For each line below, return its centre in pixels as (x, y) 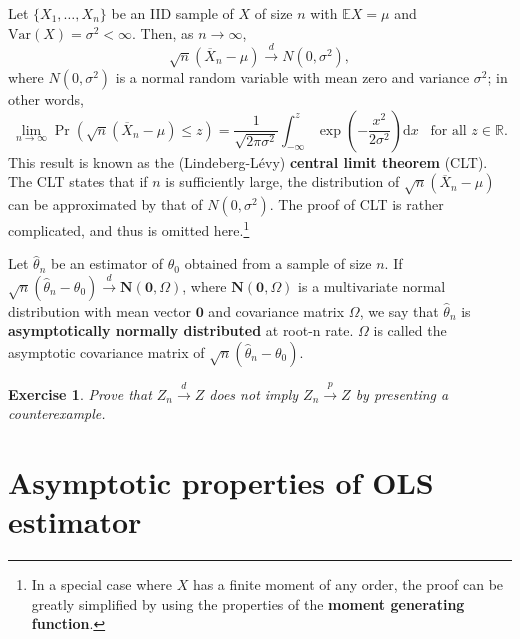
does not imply (254, 393)
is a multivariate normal (372, 285)
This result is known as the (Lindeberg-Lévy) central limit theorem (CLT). (248, 161)
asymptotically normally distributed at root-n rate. (181, 330)
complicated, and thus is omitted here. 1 (129, 228)
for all (448, 130)
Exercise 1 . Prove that (80, 393)
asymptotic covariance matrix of (106, 351)
